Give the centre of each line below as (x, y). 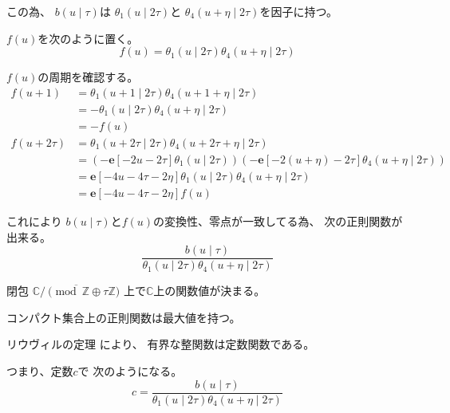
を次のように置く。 (88, 38)
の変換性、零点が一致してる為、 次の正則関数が (278, 221)
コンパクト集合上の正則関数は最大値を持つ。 (124, 317)
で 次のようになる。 (130, 371)
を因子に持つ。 (298, 11)
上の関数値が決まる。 (209, 291)
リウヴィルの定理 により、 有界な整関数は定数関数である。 (161, 344)
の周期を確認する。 (88, 77)
